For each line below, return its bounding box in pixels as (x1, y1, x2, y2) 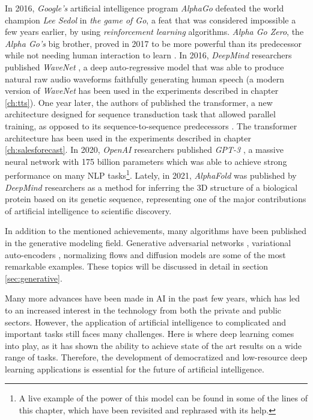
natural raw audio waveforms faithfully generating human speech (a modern (5, 72, 285, 85)
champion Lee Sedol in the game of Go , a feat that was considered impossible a (5, 13, 296, 26)
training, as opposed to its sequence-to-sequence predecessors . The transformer (5, 119, 297, 132)
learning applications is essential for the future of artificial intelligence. (5, 362, 264, 375)
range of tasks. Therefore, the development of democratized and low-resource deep (5, 351, 308, 363)
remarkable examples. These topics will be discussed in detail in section (5, 260, 269, 273)
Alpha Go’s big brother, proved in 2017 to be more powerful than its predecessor (5, 37, 302, 49)
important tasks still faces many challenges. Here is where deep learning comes (5, 327, 294, 340)
